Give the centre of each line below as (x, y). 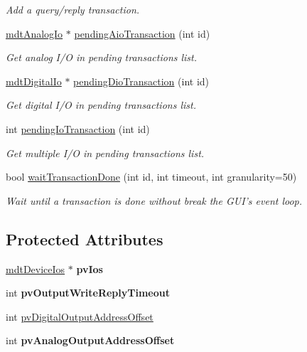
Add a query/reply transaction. (73, 9)
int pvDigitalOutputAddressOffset (80, 316)
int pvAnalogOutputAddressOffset (90, 340)
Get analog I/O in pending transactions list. (102, 57)
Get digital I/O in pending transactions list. (101, 105)
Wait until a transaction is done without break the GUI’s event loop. (154, 200)
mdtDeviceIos (36, 268)
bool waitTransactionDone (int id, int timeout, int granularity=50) (151, 177)
